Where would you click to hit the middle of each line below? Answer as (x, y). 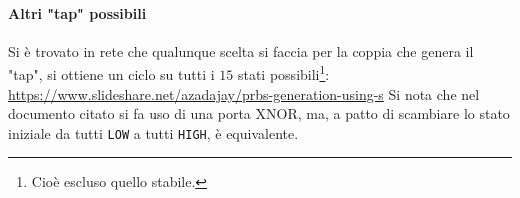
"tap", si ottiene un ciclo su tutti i (111, 74)
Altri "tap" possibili (77, 12)
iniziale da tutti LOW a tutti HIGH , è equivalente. (153, 132)
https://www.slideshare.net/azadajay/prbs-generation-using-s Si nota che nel (244, 93)
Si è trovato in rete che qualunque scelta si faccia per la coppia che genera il (241, 50)
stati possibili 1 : (283, 73)
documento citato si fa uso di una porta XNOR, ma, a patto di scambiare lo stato (259, 113)
